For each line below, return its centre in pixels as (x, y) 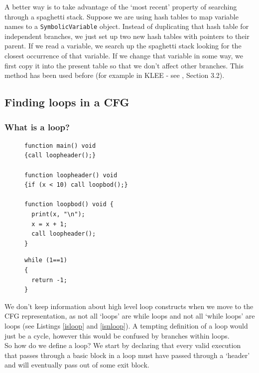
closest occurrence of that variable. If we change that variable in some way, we (124, 56)
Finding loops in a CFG (67, 102)
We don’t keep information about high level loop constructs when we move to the (129, 306)
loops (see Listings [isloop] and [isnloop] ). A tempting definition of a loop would (126, 325)
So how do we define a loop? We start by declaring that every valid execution (123, 345)
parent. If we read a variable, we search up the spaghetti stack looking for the (123, 46)
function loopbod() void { (69, 204)
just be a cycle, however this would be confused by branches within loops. (117, 335)
